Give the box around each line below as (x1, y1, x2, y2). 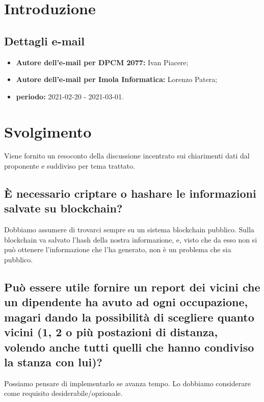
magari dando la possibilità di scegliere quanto (4, 309, 254, 325)
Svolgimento (4, 121, 92, 142)
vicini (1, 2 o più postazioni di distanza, (4, 324, 218, 340)
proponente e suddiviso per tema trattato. (4, 160, 135, 171)
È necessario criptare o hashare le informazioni (4, 185, 256, 201)
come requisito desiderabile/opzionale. (4, 388, 123, 398)
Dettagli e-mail (4, 33, 85, 48)
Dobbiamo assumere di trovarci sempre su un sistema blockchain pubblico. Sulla (4, 224, 254, 235)
